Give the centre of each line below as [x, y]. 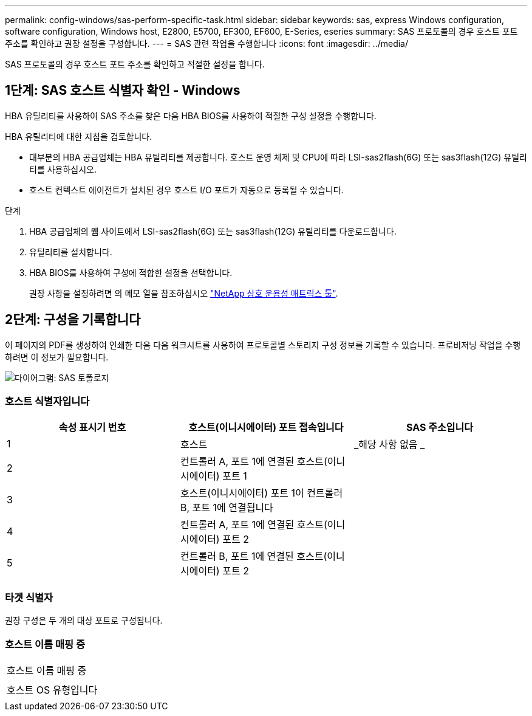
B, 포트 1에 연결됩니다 [227, 508]
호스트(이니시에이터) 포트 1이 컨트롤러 [261, 493]
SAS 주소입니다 [440, 428]
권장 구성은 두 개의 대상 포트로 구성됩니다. [84, 621]
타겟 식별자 [29, 597]
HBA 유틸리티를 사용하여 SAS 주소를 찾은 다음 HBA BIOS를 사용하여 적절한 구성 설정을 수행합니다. [191, 115]
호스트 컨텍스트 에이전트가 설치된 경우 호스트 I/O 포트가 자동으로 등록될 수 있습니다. [186, 190]
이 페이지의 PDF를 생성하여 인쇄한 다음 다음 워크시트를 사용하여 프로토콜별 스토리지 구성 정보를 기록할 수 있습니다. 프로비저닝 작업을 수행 [263, 345]
